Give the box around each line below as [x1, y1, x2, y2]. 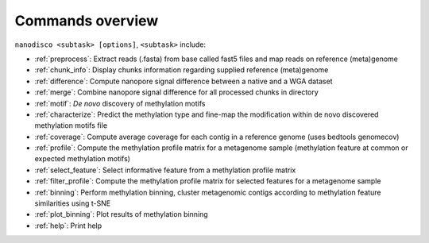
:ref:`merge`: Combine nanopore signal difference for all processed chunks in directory [34, 87, 319, 97]
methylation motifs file [34, 121, 107, 130]
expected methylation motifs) [34, 154, 131, 164]
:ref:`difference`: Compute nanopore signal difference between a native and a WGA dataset [34, 76, 333, 86]
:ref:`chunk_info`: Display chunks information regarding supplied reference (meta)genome [34, 65, 329, 75]
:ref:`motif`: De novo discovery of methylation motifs [34, 98, 206, 108]
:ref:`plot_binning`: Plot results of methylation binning [34, 210, 208, 219]
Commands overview [14, 12, 159, 29]
